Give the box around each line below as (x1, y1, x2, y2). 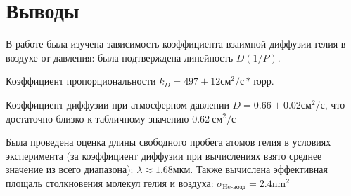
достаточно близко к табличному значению (6, 111, 189, 125)
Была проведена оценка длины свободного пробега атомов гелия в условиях (6, 134, 331, 149)
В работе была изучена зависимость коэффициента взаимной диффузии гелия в (6, 36, 346, 51)
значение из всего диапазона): (6, 162, 134, 176)
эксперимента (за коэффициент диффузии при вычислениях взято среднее (6, 148, 322, 162)
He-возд (222, 183, 246, 191)
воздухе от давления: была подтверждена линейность (6, 50, 234, 64)
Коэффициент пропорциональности (6, 73, 156, 88)
